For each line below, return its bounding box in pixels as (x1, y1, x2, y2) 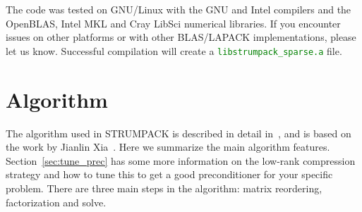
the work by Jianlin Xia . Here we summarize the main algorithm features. (6, 139, 330, 154)
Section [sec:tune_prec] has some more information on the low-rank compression (6, 153, 356, 168)
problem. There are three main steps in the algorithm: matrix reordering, (6, 180, 322, 195)
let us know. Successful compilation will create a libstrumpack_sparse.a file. (6, 43, 342, 58)
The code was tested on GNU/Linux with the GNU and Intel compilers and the (6, 2, 351, 16)
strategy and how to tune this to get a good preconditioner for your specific (6, 167, 333, 182)
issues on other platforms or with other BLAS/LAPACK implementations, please (6, 30, 356, 44)
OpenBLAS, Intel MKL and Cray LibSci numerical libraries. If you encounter (6, 15, 341, 30)
